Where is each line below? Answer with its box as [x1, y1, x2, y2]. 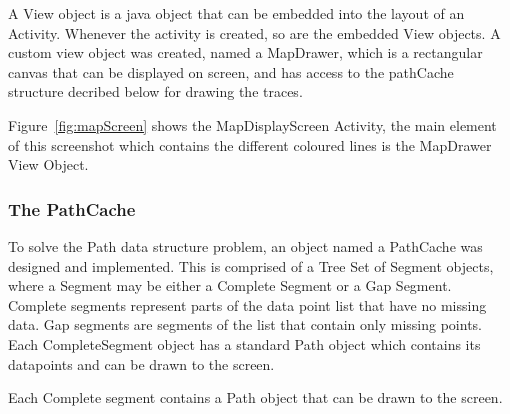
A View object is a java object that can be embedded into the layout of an [8, 3, 465, 23]
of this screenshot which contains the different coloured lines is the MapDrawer [8, 134, 492, 155]
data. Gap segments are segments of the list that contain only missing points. [8, 314, 482, 335]
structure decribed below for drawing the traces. [8, 81, 303, 102]
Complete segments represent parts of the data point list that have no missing [8, 294, 487, 315]
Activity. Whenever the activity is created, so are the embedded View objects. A [8, 22, 501, 43]
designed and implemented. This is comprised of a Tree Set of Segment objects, [8, 255, 494, 276]
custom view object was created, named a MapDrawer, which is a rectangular [8, 42, 483, 63]
